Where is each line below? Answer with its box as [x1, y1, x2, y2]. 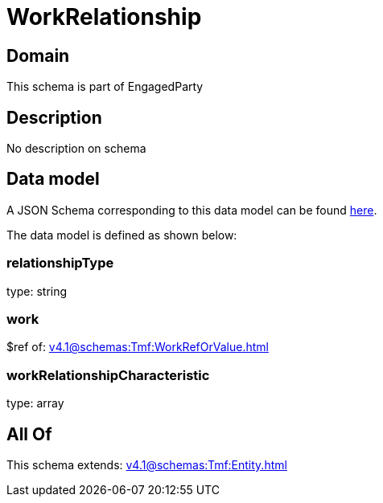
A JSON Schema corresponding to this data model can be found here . [6, 202, 377, 217]
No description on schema [6, 141, 146, 156]
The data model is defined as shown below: [6, 227, 237, 242]
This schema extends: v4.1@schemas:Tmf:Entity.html [6, 457, 287, 472]
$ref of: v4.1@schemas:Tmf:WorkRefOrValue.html [6, 340, 269, 354]
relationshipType [6, 255, 114, 272]
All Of [6, 423, 52, 444]
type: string [6, 284, 68, 298]
